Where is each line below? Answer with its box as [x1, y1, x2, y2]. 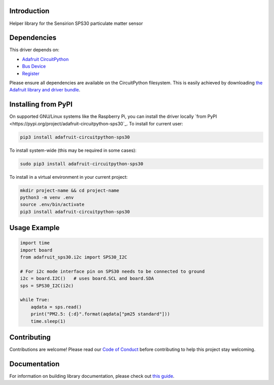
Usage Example [9, 223, 60, 232]
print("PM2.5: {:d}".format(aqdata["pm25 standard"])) [30, 311, 170, 317]
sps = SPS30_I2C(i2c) [20, 282, 74, 288]
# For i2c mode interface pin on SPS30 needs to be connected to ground [20, 268, 205, 274]
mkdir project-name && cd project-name [20, 187, 119, 193]
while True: [20, 297, 50, 303]
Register [22, 70, 40, 76]
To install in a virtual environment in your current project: [9, 174, 128, 180]
